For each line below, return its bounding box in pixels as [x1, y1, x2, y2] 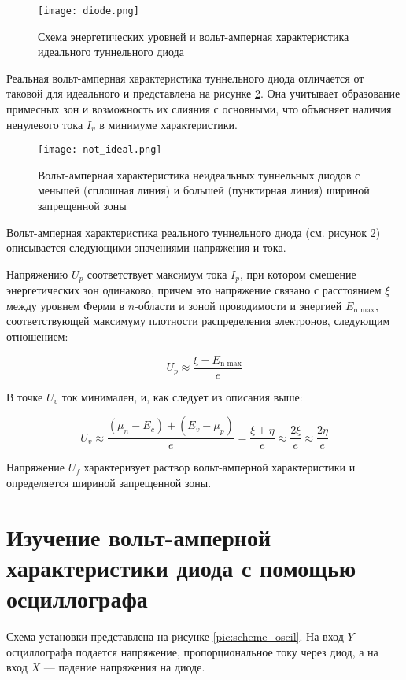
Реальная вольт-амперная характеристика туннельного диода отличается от [6, 69, 364, 86]
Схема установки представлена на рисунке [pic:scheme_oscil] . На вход [6, 628, 344, 645]
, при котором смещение [239, 265, 356, 282]
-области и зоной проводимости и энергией [135, 297, 342, 313]
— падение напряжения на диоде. [43, 659, 205, 675]
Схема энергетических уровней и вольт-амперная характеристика [38, 28, 349, 44]
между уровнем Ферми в [6, 297, 125, 313]
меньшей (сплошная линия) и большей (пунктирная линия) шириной [38, 182, 370, 198]
